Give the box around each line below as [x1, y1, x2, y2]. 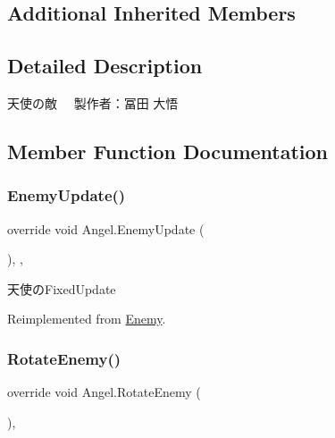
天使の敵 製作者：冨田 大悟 [7, 93, 179, 112]
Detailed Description [7, 52, 203, 80]
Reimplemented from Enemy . [7, 309, 166, 328]
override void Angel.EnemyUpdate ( [7, 219, 205, 238]
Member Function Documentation [7, 137, 329, 164]
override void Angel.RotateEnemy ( [7, 383, 201, 401]
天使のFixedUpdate [7, 279, 116, 298]
